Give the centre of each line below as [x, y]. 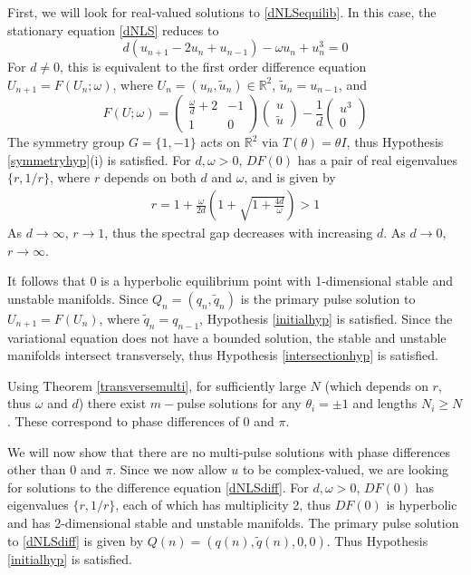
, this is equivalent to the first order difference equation [213, 67]
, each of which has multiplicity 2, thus [223, 505]
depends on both [150, 177]
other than [37, 469]
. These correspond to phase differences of [123, 421]
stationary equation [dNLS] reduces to [113, 29]
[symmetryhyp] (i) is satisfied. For [99, 159]
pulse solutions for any [239, 403]
